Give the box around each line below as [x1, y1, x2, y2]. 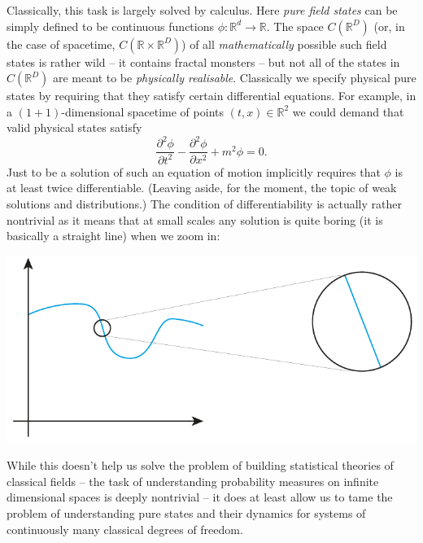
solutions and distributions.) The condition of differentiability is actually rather [7, 195, 402, 212]
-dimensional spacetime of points [61, 103, 224, 120]
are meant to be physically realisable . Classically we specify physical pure [53, 69, 416, 86]
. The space [266, 17, 324, 34]
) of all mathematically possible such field [181, 35, 387, 52]
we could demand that [292, 103, 404, 120]
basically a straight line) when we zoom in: [7, 227, 220, 244]
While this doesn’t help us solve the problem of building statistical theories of [7, 457, 394, 474]
